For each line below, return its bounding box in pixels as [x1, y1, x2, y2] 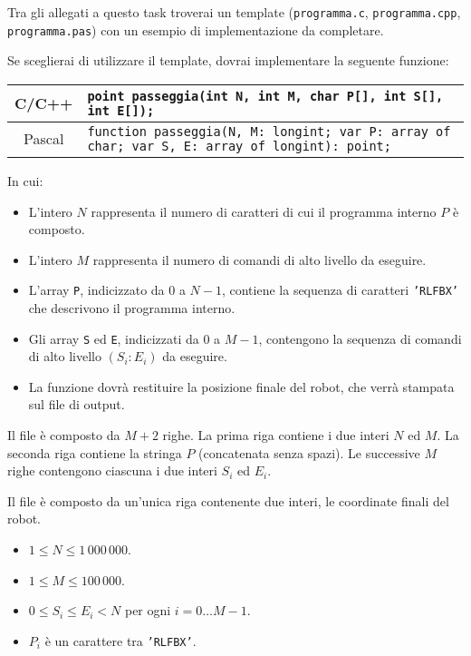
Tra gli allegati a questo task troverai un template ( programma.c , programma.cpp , [7, 3, 461, 21]
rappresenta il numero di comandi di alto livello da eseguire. [92, 250, 427, 269]
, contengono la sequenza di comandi [258, 328, 462, 348]
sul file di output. [28, 395, 125, 414]
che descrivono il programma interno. [28, 298, 235, 317]
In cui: [7, 171, 43, 190]
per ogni [124, 601, 171, 620]
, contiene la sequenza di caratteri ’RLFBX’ [221, 280, 458, 299]
